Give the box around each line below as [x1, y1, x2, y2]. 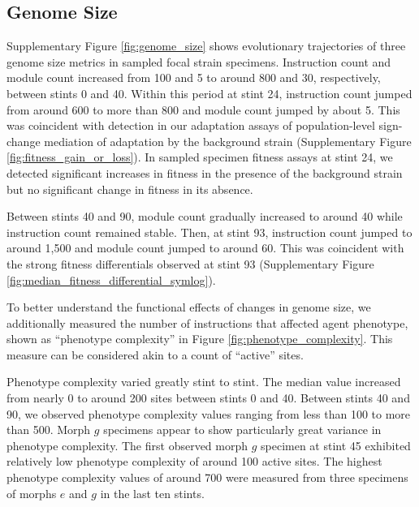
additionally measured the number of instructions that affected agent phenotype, [6, 314, 408, 331]
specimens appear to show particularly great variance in [103, 421, 382, 438]
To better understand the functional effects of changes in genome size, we [6, 299, 371, 316]
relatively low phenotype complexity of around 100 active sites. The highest [6, 453, 382, 470]
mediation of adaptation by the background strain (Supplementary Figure [44, 132, 412, 149]
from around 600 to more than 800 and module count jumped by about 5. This [6, 101, 400, 118]
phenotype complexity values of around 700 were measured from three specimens [6, 469, 408, 486]
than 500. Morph [6, 421, 91, 438]
